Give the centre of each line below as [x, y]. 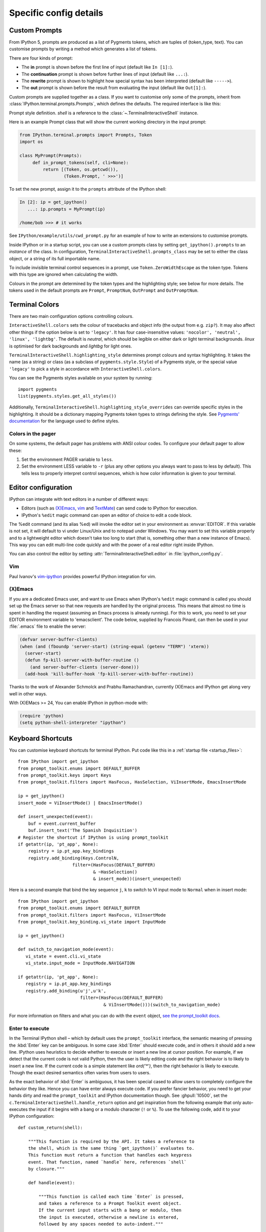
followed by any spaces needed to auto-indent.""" [101, 1224]
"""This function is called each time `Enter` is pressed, [111, 1197]
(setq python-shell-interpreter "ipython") [73, 723]
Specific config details [56, 13]
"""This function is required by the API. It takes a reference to [111, 1141]
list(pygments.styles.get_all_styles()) [67, 396]
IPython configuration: [32, 1116]
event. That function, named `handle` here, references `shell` [107, 1162]
